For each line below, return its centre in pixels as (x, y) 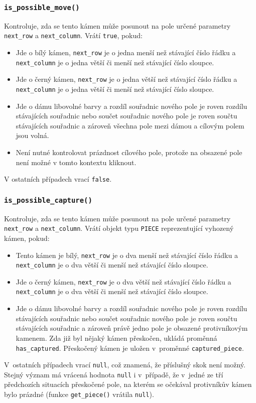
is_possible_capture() (48, 200)
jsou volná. (32, 135)
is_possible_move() (42, 7)
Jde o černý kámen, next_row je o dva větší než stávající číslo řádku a (123, 281)
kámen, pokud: (27, 238)
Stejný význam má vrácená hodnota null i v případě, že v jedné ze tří (114, 374)
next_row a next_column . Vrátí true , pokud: (73, 35)
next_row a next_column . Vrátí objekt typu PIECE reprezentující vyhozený (119, 228)
